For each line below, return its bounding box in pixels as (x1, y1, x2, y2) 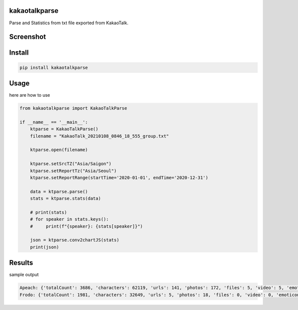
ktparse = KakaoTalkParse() (30, 126, 99, 132)
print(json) (30, 244, 60, 250)
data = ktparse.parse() (30, 188, 88, 194)
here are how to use (9, 92, 50, 98)
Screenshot (9, 33, 46, 41)
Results (9, 258, 33, 267)
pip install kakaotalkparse (19, 64, 88, 70)
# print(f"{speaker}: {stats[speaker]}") (30, 223, 143, 229)
